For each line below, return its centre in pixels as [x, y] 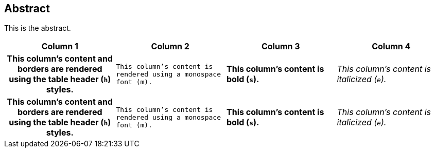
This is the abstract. [38, 28]
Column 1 [60, 46]
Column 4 [391, 46]
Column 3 [281, 46]
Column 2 [170, 46]
